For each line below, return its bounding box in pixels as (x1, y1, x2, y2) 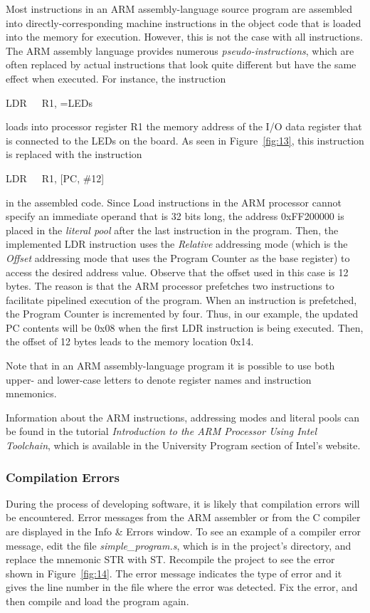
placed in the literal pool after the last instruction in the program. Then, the (6, 222, 339, 237)
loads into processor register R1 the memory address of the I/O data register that (6, 119, 362, 134)
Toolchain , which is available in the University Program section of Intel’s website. (6, 438, 361, 453)
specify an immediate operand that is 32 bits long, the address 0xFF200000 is (6, 209, 344, 224)
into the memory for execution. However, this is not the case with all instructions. (6, 29, 363, 44)
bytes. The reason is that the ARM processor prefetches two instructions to (6, 278, 334, 293)
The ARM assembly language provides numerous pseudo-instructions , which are (6, 43, 354, 58)
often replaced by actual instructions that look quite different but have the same (6, 57, 356, 72)
